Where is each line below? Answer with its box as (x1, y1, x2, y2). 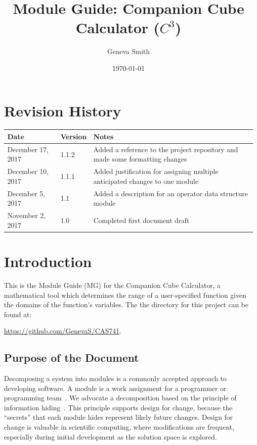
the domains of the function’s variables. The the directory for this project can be (4, 299, 249, 310)
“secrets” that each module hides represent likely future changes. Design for (4, 412, 233, 422)
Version (60, 131, 87, 141)
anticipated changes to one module (93, 175, 199, 186)
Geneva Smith (107, 46, 150, 56)
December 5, (7, 188, 45, 198)
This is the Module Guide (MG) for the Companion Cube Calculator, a (4, 279, 220, 290)
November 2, (7, 210, 46, 221)
